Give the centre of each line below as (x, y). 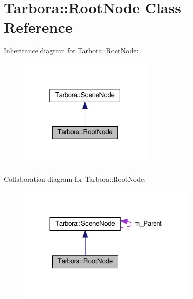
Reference (38, 27)
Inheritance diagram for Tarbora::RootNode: (71, 51)
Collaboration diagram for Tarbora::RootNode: (75, 179)
